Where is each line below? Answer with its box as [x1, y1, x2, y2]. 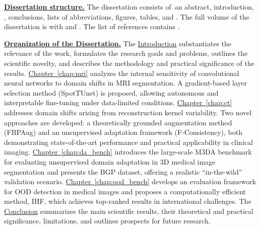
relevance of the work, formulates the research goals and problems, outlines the [4, 48, 248, 58]
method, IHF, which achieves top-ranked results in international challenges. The [4, 196, 251, 206]
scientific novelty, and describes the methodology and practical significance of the [4, 57, 254, 68]
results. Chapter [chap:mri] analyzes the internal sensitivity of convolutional [4, 67, 239, 78]
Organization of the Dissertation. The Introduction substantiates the [4, 38, 232, 48]
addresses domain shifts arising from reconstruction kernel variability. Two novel [4, 107, 252, 117]
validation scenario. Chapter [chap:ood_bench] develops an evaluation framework [4, 176, 256, 187]
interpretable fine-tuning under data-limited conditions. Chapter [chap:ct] [4, 97, 232, 108]
